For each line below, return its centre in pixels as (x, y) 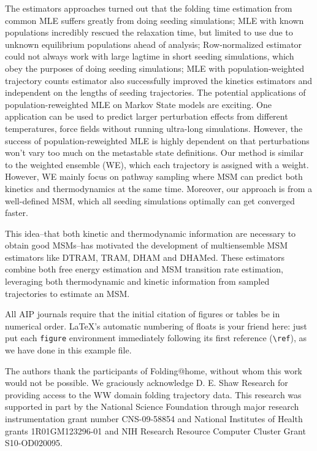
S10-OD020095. (34, 443)
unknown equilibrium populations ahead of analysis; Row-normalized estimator (154, 44)
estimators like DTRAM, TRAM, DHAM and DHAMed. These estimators (145, 257)
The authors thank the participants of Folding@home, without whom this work (154, 370)
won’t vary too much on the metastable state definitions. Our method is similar (154, 152)
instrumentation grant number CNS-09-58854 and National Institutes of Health (154, 419)
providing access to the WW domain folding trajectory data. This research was (153, 394)
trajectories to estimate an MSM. (67, 293)
